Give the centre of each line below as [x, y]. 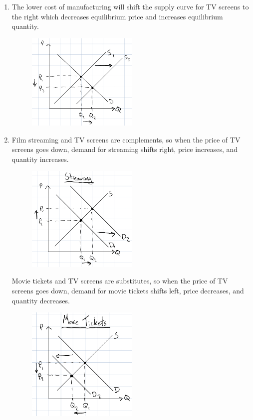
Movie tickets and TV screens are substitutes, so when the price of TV [120, 281]
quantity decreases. [41, 300]
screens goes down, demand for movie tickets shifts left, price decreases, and [128, 290]
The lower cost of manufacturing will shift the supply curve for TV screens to [130, 6]
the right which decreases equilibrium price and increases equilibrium [117, 16]
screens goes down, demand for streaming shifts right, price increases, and [125, 149]
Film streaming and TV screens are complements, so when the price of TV [126, 139]
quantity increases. [40, 159]
